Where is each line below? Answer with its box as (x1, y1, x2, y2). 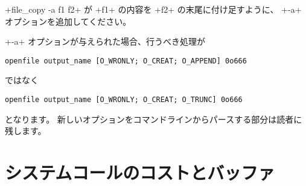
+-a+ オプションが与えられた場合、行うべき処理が (5, 35, 206, 48)
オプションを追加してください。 (5, 14, 132, 27)
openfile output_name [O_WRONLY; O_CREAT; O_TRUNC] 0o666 (5, 95, 243, 104)
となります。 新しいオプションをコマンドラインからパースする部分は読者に (5, 112, 302, 125)
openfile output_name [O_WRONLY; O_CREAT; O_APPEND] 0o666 (5, 56, 247, 65)
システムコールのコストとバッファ (5, 160, 275, 185)
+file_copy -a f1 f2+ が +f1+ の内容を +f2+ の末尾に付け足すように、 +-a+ (5, 3, 302, 15)
